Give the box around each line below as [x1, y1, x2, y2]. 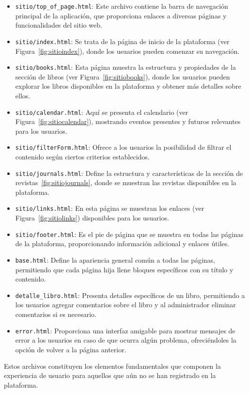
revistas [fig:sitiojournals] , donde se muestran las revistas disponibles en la [15, 177, 236, 188]
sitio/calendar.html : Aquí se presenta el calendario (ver [15, 107, 188, 117]
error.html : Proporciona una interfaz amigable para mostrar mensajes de [15, 325, 235, 335]
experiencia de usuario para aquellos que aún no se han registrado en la [4, 370, 216, 380]
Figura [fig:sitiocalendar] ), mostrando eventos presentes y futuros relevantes [15, 116, 241, 126]
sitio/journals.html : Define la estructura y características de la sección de [15, 168, 243, 178]
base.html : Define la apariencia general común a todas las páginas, [15, 254, 216, 265]
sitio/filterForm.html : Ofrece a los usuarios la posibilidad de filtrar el [15, 142, 232, 152]
